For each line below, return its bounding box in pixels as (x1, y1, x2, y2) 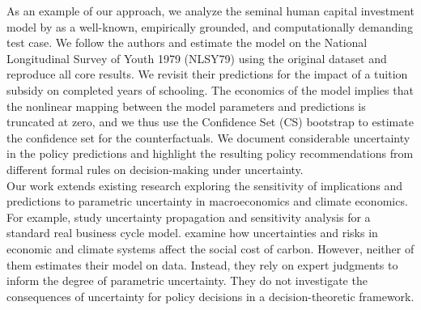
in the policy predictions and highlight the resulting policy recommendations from (6, 145, 414, 162)
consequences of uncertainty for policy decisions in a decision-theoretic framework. (6, 287, 415, 304)
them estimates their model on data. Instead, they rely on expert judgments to (6, 256, 398, 273)
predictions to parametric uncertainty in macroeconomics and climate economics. (6, 193, 408, 210)
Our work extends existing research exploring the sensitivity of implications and (6, 176, 403, 193)
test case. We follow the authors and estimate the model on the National (6, 34, 368, 51)
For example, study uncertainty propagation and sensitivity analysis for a (6, 208, 371, 225)
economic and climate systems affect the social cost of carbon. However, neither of (6, 240, 415, 257)
